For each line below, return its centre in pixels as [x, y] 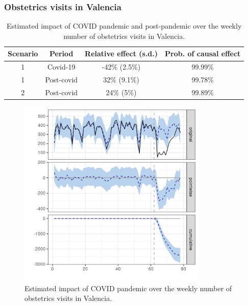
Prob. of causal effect [203, 53]
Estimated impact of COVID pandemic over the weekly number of [128, 288]
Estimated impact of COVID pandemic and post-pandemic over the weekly [124, 26]
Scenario [23, 53]
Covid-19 [61, 67]
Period [61, 53]
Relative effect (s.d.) [121, 53]
